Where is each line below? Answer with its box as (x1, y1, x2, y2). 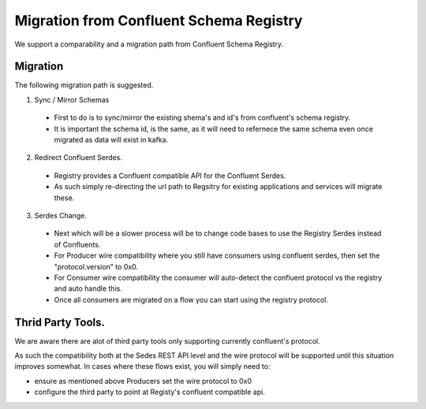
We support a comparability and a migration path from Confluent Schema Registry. (14, 39, 284, 49)
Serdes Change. (34, 210, 87, 220)
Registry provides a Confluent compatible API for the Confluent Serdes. (54, 170, 286, 180)
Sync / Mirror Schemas (34, 95, 110, 104)
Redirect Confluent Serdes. (34, 153, 122, 162)
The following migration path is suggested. (14, 80, 154, 90)
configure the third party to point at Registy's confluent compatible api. (34, 387, 266, 397)
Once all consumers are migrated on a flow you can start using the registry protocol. (54, 295, 329, 304)
